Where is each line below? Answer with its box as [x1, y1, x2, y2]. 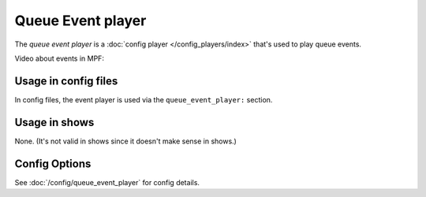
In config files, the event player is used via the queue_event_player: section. [14, 95, 273, 104]
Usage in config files [14, 74, 118, 87]
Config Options [14, 157, 92, 170]
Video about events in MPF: [14, 54, 104, 63]
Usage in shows [14, 115, 95, 129]
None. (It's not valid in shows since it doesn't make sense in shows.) [14, 136, 237, 146]
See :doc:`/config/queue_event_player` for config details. [14, 177, 200, 187]
